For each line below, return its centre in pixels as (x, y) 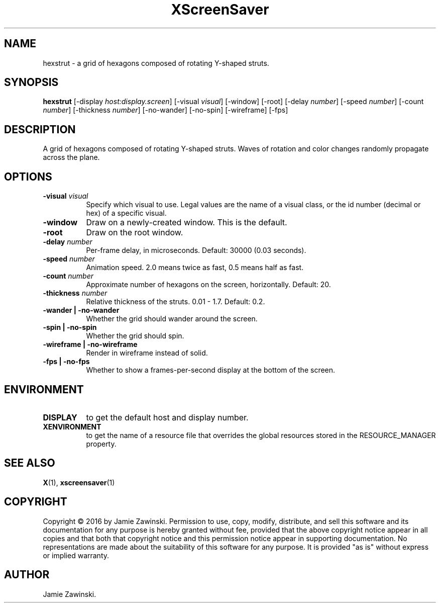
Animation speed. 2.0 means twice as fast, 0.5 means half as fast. (195, 268)
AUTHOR (27, 575)
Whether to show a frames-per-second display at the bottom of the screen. (211, 370)
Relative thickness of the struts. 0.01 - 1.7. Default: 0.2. (176, 302)
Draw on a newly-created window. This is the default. (187, 223)
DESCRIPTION (40, 129)
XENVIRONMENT (72, 426)
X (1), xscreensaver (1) (79, 482)
